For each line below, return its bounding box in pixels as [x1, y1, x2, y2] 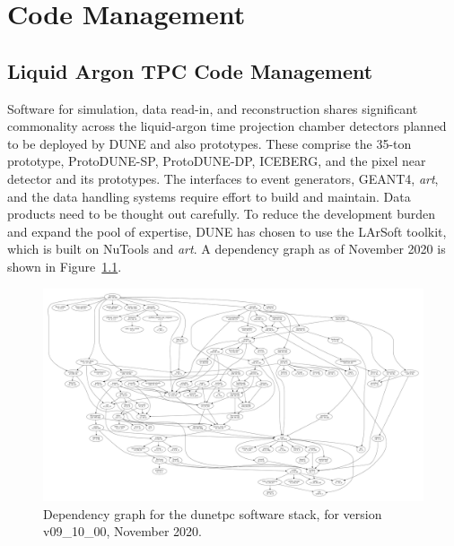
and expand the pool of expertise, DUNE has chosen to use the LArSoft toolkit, [7, 221, 447, 240]
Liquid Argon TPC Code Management [7, 56, 373, 84]
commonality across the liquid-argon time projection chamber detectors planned [7, 117, 447, 135]
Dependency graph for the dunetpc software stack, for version [43, 504, 382, 523]
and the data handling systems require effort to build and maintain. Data [7, 186, 411, 205]
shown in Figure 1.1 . [7, 256, 122, 275]
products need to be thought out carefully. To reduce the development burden [7, 204, 436, 223]
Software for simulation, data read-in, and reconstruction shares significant [7, 99, 418, 117]
